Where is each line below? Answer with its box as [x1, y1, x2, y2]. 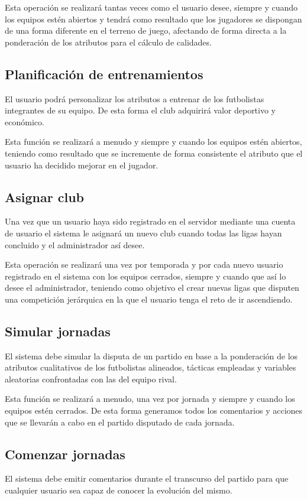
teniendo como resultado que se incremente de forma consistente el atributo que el [5, 147, 303, 159]
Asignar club [5, 187, 84, 206]
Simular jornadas [5, 322, 111, 340]
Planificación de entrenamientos [5, 64, 203, 83]
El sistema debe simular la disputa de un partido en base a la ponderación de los [5, 349, 298, 362]
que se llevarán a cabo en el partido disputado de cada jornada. [5, 415, 235, 428]
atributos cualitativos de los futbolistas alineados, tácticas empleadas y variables [5, 361, 296, 374]
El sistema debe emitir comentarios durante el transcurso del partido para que [5, 472, 289, 485]
